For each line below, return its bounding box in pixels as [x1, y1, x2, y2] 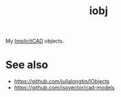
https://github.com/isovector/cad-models [14, 84, 115, 91]
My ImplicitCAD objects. [5, 37, 64, 45]
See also [5, 58, 48, 72]
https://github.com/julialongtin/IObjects [14, 78, 110, 85]
